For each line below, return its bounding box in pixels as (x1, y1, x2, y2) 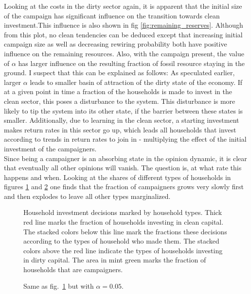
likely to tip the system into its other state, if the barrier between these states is (4, 105, 243, 115)
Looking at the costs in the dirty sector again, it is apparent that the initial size (4, 1, 242, 11)
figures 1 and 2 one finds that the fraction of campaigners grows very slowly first (4, 181, 244, 192)
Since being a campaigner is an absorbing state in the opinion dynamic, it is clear (4, 153, 247, 163)
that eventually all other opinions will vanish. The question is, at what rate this (4, 163, 242, 173)
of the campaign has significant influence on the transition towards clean (4, 10, 220, 20)
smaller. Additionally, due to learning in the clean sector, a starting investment (4, 115, 239, 125)
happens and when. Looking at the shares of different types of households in (4, 172, 231, 182)
